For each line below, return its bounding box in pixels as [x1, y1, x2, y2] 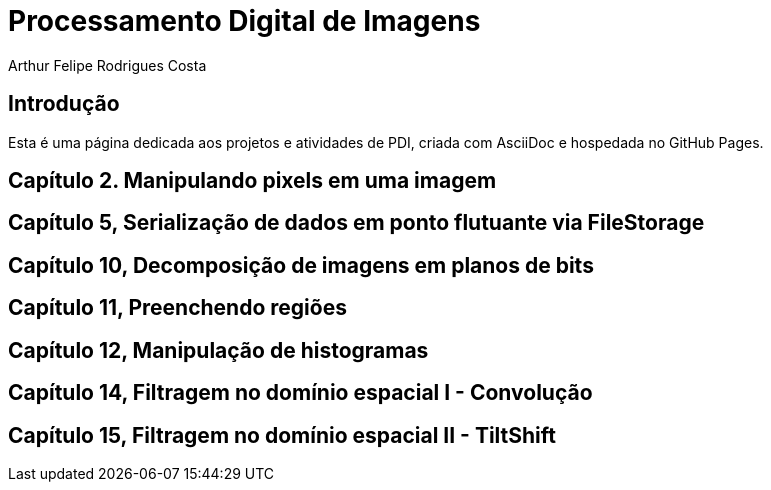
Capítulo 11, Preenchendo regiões [8, 295, 347, 321]
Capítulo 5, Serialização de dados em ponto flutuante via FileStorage [8, 210, 705, 236]
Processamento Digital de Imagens [8, 4, 481, 38]
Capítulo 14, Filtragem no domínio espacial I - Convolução [8, 380, 593, 406]
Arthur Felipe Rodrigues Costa [8, 56, 207, 74]
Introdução [8, 91, 120, 117]
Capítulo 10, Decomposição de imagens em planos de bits [8, 252, 594, 278]
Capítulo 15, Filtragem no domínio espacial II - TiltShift [8, 422, 557, 448]
